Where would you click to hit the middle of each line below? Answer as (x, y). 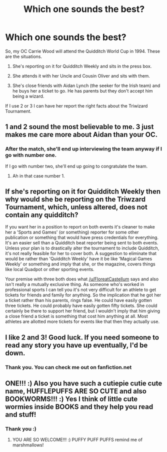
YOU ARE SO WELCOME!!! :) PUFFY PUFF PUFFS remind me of (77, 440)
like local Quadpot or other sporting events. (50, 269)
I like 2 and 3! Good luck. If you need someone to (82, 337)
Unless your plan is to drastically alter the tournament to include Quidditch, (82, 248)
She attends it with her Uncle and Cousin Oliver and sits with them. (81, 75)
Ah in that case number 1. (38, 175)
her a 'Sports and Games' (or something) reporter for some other (72, 232)
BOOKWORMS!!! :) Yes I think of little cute (71, 399)
